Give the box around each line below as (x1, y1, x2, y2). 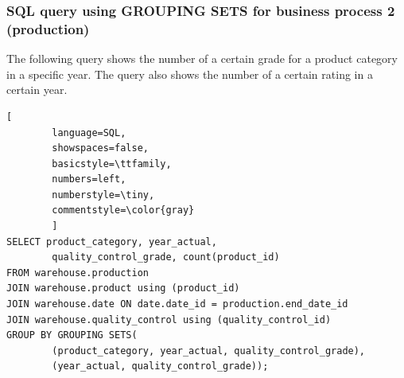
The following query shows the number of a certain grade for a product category (6, 50, 398, 67)
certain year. (6, 81, 68, 98)
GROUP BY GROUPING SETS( (6, 329, 138, 341)
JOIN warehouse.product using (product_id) (6, 283, 240, 294)
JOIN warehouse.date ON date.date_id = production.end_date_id (6, 298, 348, 310)
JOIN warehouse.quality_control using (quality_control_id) (6, 314, 332, 325)
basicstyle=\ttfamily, (52, 158, 172, 170)
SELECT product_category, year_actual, (6, 236, 217, 247)
